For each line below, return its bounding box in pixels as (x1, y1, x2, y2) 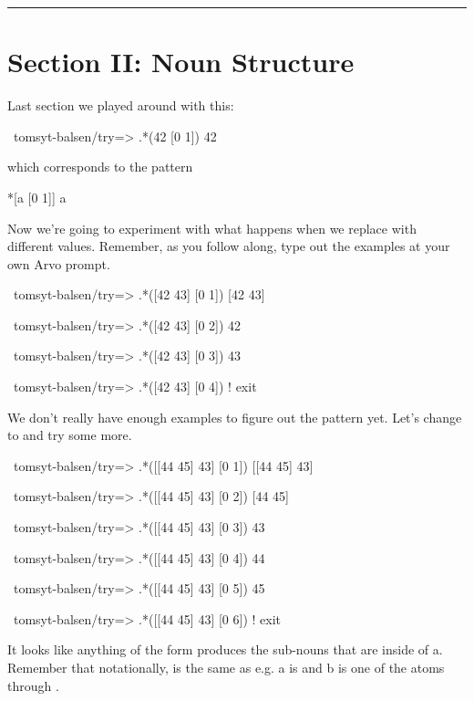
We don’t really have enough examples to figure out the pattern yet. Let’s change (7, 407, 462, 426)
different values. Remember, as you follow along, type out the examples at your (7, 236, 450, 256)
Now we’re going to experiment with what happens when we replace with (7, 218, 417, 237)
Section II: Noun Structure (7, 43, 355, 80)
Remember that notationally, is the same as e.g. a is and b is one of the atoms (7, 658, 445, 676)
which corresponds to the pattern (7, 157, 193, 176)
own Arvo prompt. (7, 254, 110, 273)
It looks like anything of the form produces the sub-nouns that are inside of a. (7, 640, 443, 659)
